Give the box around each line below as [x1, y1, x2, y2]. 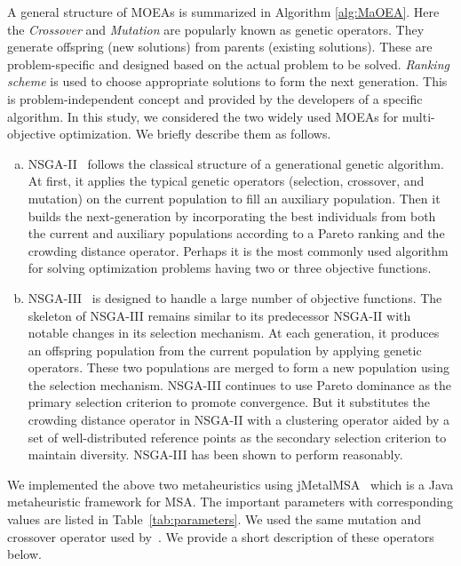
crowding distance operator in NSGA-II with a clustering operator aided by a [28, 411, 449, 429]
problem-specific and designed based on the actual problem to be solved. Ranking [7, 54, 449, 73]
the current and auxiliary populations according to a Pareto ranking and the [28, 224, 445, 243]
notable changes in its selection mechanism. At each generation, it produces [28, 323, 440, 342]
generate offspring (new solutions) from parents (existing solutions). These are [7, 37, 433, 56]
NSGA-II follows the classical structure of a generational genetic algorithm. [28, 154, 444, 172]
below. [7, 545, 42, 563]
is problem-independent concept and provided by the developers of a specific [7, 89, 423, 108]
